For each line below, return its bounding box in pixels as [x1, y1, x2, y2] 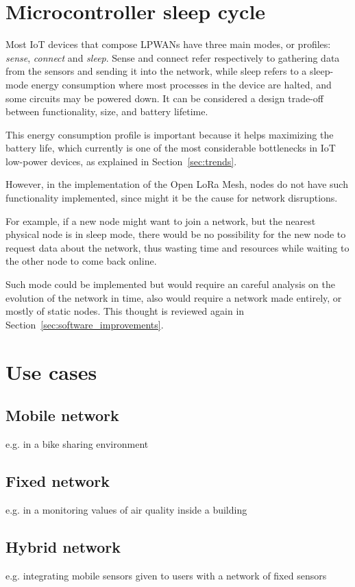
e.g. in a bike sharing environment [5, 436, 149, 451]
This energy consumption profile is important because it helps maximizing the [5, 127, 334, 141]
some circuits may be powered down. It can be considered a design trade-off [5, 91, 323, 105]
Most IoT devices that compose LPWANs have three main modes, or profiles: [5, 37, 331, 51]
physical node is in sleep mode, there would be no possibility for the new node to [5, 227, 346, 241]
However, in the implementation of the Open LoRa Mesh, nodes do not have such [5, 177, 348, 191]
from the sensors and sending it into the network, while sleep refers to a [5, 64, 307, 78]
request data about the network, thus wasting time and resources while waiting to [5, 240, 350, 254]
